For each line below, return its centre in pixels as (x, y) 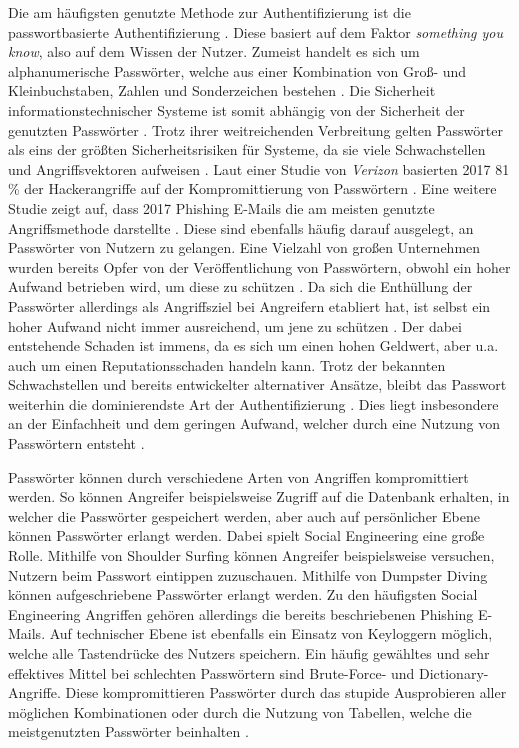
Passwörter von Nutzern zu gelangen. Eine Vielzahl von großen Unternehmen (244, 247)
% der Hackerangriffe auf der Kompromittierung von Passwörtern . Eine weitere (252, 188)
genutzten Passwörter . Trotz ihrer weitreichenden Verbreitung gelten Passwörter (255, 129)
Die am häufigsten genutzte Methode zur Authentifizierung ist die (209, 12)
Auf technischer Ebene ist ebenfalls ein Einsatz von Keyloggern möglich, (271, 633)
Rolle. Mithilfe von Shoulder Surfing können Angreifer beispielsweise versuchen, (251, 555)
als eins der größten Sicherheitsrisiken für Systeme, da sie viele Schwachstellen (247, 149)
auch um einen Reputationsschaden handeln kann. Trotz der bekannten (227, 364)
